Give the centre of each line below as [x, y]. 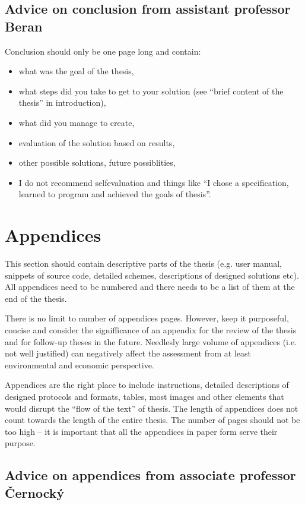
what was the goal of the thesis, [76, 71]
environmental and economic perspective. [80, 364]
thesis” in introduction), [62, 102]
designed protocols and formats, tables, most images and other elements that [144, 396]
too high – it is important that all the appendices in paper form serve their [141, 431]
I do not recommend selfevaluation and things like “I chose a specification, [154, 182]
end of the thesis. [36, 298]
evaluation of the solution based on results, [97, 142]
